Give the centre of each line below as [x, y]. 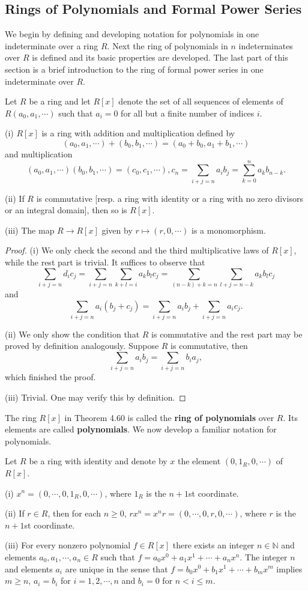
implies [289, 568]
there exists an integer [213, 545]
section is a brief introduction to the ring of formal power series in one [134, 69]
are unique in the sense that [116, 568]
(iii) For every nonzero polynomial [68, 545]
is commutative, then [209, 346]
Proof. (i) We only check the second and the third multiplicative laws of [137, 250]
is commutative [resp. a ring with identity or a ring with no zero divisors [170, 198]
